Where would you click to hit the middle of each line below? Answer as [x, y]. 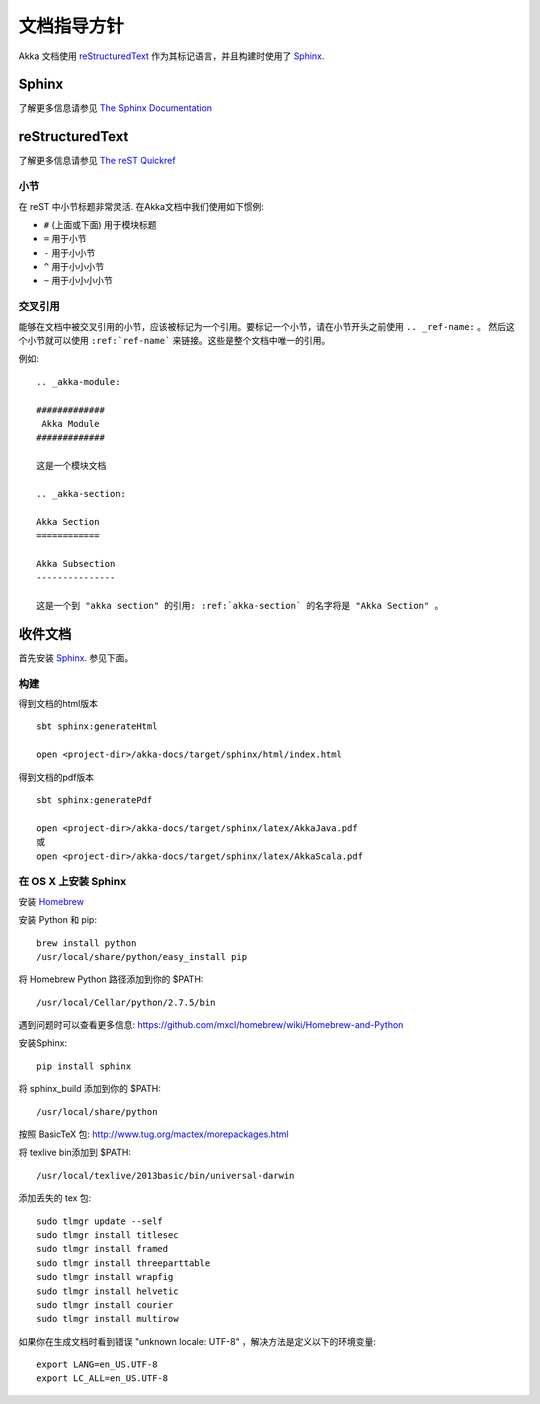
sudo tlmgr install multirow [107, 1319]
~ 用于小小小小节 [78, 281]
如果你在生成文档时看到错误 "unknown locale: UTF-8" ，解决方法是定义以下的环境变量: [197, 1341]
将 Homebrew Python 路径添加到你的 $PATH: [111, 979]
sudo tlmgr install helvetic [107, 1291]
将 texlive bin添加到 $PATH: [75, 1152]
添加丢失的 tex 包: [55, 1198]
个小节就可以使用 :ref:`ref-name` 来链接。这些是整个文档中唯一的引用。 [174, 340]
